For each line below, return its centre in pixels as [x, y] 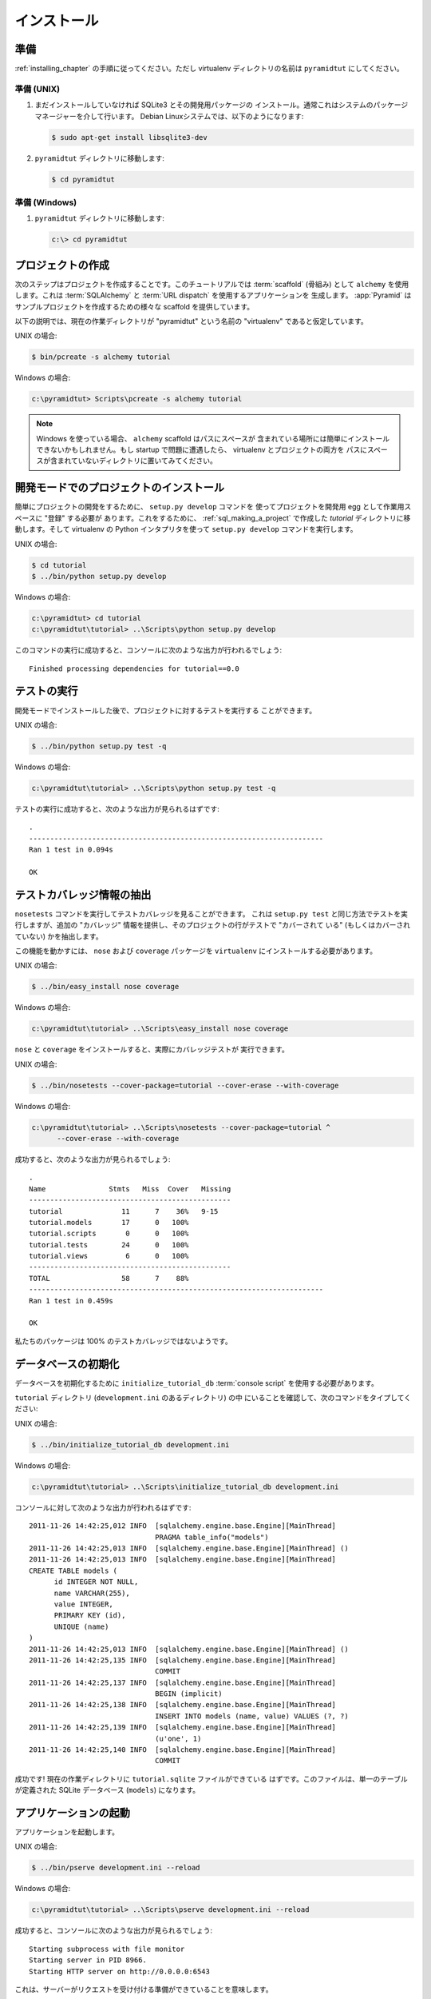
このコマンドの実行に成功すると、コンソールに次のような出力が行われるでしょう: [148, 650]
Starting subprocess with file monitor [107, 1949]
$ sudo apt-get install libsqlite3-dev [129, 137]
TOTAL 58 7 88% [109, 1278]
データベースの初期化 [67, 1364]
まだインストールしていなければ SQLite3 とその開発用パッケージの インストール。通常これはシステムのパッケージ [221, 105]
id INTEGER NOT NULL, [96, 1582]
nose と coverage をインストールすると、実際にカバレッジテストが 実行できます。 [152, 1049]
